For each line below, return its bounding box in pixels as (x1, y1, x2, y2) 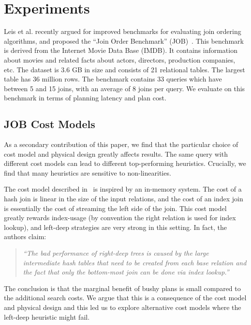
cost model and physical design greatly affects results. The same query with (4, 148, 228, 159)
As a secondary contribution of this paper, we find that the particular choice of (4, 139, 238, 149)
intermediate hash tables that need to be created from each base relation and (23, 257, 247, 267)
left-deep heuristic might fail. (4, 311, 90, 322)
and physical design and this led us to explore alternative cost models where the (4, 302, 241, 312)
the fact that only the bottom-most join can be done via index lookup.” (23, 267, 229, 277)
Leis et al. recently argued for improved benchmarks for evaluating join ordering (4, 26, 241, 36)
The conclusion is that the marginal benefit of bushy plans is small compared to (4, 283, 241, 293)
